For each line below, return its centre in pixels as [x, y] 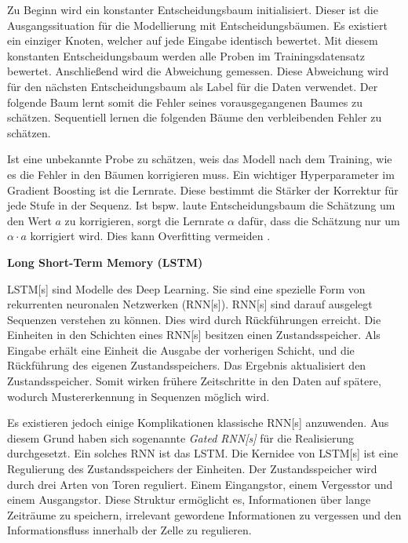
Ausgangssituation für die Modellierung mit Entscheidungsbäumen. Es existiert [197, 25]
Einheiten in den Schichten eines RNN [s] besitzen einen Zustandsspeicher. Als [194, 335]
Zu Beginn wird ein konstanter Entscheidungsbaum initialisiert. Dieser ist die [193, 9]
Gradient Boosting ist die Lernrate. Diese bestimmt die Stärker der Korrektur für [203, 190]
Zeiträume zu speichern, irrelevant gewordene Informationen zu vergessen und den [204, 514]
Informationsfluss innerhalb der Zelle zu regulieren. [129, 530]
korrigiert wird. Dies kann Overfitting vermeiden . [150, 236]
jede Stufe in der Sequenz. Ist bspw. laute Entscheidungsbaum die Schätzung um [201, 205]
